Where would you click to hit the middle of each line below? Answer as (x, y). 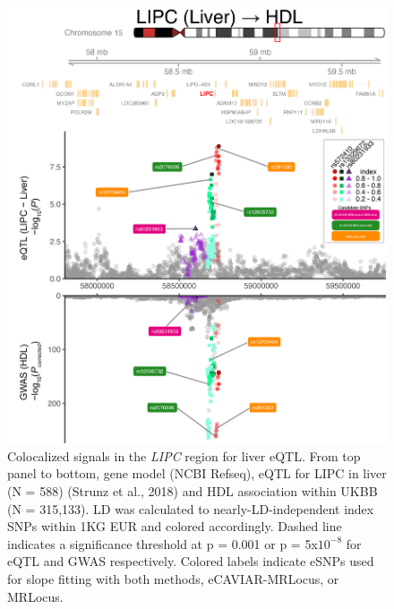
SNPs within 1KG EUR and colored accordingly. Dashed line (175, 526)
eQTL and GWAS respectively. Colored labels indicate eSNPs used (191, 561)
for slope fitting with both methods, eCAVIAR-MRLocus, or (173, 579)
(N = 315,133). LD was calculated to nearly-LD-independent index (191, 508)
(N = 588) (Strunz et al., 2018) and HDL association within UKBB (193, 491)
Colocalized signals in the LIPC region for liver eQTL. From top (184, 455)
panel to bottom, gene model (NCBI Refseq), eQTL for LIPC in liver (197, 473)
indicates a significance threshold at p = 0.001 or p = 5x (163, 543)
